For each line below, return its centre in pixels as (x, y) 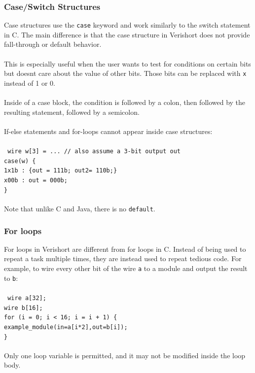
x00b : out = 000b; (36, 181)
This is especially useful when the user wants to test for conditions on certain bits (127, 63)
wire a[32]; (27, 298)
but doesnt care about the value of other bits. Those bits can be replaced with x (125, 73)
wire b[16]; (23, 308)
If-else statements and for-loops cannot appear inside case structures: (108, 131)
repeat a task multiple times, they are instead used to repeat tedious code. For (123, 258)
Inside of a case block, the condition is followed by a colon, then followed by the (125, 102)
